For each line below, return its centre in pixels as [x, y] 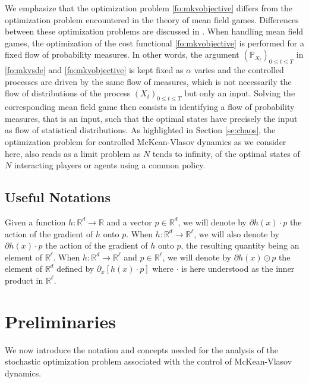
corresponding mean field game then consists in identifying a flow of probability [150, 107]
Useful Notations [58, 197]
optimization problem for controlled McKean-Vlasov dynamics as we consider [146, 141]
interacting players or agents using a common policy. [110, 165]
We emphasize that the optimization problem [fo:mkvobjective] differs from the [149, 8]
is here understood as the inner [238, 269]
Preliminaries [60, 321]
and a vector [129, 222]
